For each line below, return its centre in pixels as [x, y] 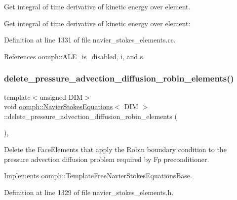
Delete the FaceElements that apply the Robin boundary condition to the [115, 149]
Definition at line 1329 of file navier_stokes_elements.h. [89, 192]
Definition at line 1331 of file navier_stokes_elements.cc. [90, 40]
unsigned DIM [61, 97]
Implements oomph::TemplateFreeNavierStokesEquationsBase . [98, 176]
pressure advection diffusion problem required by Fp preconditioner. [107, 159]
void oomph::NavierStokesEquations [59, 106]
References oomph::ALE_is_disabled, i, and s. [75, 56]
